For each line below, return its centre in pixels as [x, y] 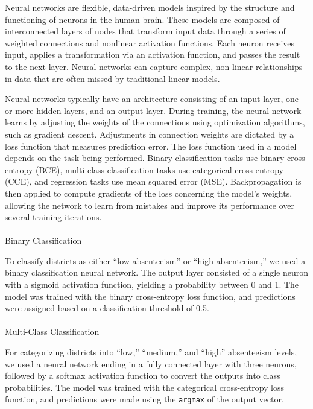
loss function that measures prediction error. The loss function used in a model [151, 146]
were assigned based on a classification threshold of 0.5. [107, 308]
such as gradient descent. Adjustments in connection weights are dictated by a [150, 134]
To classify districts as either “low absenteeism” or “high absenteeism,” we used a [155, 260]
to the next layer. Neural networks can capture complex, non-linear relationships [154, 66]
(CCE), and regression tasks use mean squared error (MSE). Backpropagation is [153, 181]
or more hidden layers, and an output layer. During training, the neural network [153, 110]
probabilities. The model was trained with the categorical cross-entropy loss [145, 387]
